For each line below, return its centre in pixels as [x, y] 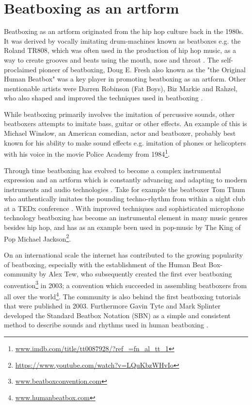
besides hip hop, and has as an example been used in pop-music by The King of [122, 227]
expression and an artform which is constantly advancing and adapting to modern [126, 180]
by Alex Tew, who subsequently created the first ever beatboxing [135, 274]
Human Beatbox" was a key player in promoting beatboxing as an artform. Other [125, 79]
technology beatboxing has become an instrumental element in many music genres [126, 218]
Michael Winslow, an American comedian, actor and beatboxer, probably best [120, 133]
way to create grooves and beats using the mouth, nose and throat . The [111, 59]
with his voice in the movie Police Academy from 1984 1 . [87, 153]
